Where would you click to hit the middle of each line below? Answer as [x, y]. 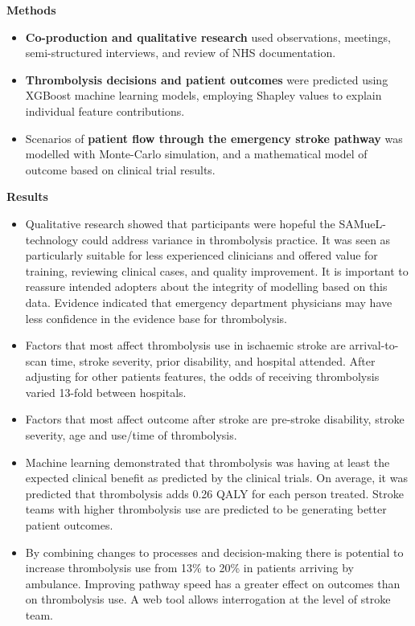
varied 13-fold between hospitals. [106, 392]
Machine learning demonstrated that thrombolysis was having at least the [207, 462]
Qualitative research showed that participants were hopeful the [180, 223]
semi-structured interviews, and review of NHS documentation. [181, 53]
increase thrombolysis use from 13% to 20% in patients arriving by [189, 568]
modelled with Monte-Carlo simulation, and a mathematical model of [196, 154]
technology [52, 239]
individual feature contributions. [105, 110]
